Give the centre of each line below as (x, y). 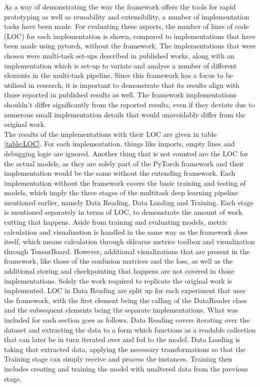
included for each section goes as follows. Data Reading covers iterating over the (127, 320)
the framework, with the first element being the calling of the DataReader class (125, 300)
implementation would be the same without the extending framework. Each (120, 173)
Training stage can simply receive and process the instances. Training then (118, 359)
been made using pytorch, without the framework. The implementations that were (130, 46)
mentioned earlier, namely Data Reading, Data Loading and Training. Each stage (129, 202)
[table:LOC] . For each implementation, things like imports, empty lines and (119, 144)
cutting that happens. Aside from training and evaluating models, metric (116, 222)
